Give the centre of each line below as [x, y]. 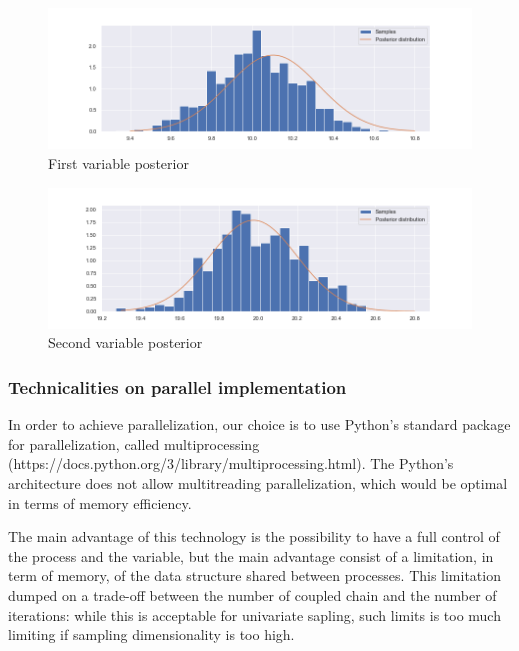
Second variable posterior [125, 342]
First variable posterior [118, 162]
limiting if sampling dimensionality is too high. [151, 634]
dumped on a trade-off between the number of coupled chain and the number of [252, 595]
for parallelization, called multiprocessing [134, 443]
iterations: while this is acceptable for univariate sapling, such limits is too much [254, 614]
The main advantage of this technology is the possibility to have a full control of [254, 536]
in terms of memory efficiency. [100, 502]
